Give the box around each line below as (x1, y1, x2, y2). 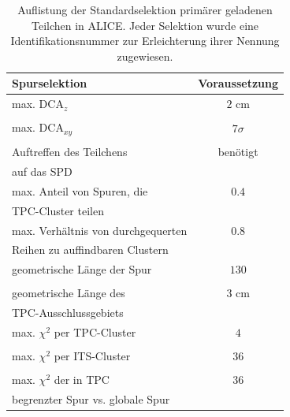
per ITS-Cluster (54, 348, 131, 364)
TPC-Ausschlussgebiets (12, 304, 124, 321)
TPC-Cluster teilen (12, 202, 104, 218)
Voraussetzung (198, 75, 279, 91)
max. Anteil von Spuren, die (12, 182, 148, 199)
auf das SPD (12, 163, 72, 180)
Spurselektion (12, 75, 87, 91)
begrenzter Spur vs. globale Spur (12, 391, 170, 408)
